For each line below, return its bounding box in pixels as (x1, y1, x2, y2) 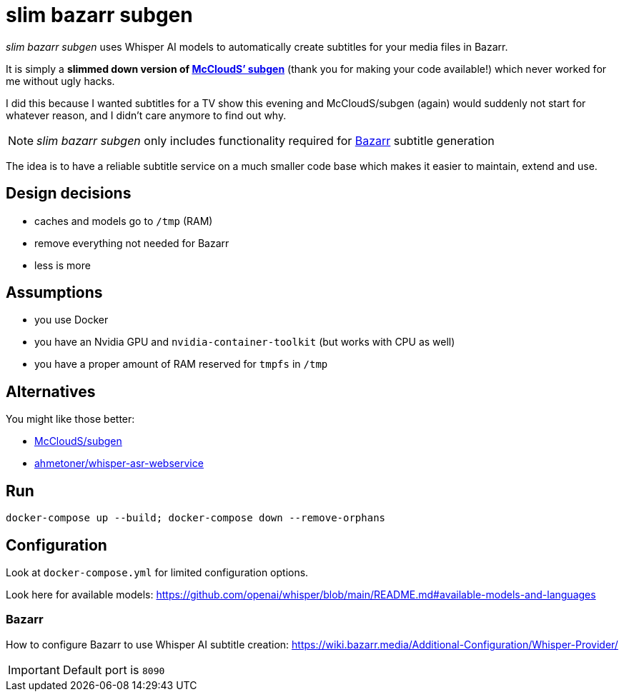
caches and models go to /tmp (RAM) (34, 214, 213, 227)
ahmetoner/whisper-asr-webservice (34, 457, 204, 470)
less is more (34, 259, 91, 271)
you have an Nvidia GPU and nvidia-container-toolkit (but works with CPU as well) (34, 336, 455, 348)
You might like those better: (6, 413, 135, 426)
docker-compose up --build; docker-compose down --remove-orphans (6, 512, 386, 524)
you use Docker (34, 314, 109, 326)
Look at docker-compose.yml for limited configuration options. (6, 566, 309, 578)
